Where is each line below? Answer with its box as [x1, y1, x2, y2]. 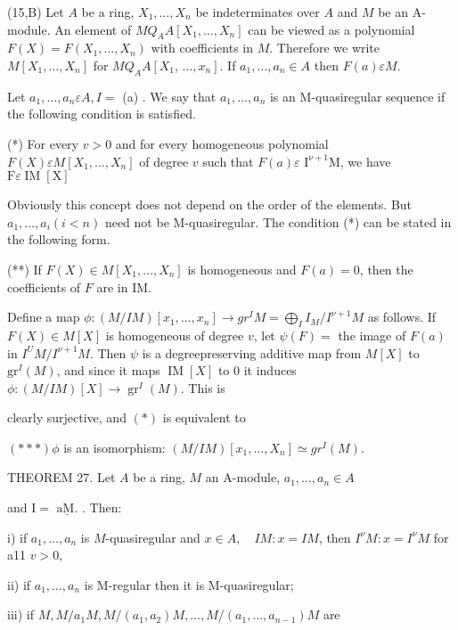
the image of [338, 325, 406, 344]
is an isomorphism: [63, 438, 166, 456]
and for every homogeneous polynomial [115, 134, 329, 152]
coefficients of [7, 277, 81, 296]
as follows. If [367, 307, 437, 326]
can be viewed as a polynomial [248, 20, 415, 38]
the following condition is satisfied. [7, 104, 196, 123]
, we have [339, 151, 391, 170]
